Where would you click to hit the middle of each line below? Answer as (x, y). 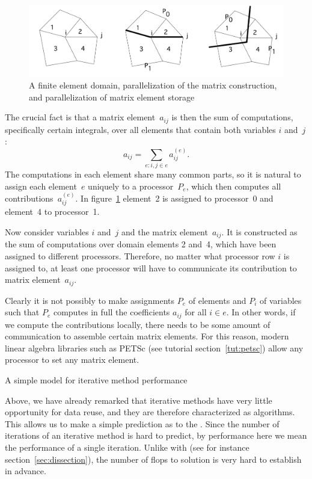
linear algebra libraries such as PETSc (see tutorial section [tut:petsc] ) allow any (154, 348)
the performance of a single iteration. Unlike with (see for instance (127, 447)
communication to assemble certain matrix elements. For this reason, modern (147, 336)
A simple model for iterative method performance (96, 380)
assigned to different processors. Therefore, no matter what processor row (140, 255)
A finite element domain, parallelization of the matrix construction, (153, 85)
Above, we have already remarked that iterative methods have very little (139, 400)
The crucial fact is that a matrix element (80, 117)
